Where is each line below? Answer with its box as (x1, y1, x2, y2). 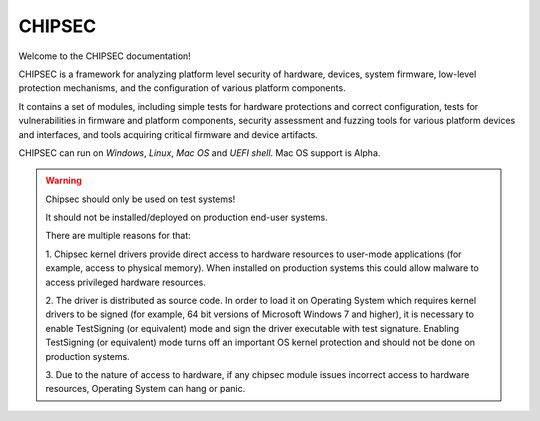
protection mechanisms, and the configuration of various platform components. (18, 82, 346, 94)
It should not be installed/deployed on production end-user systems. (45, 211, 329, 224)
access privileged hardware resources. (45, 276, 207, 288)
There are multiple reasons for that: (45, 230, 192, 242)
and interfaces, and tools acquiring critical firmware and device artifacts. (18, 128, 319, 140)
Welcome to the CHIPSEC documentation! (18, 50, 192, 62)
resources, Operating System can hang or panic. (45, 383, 246, 395)
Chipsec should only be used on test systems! (45, 193, 236, 205)
